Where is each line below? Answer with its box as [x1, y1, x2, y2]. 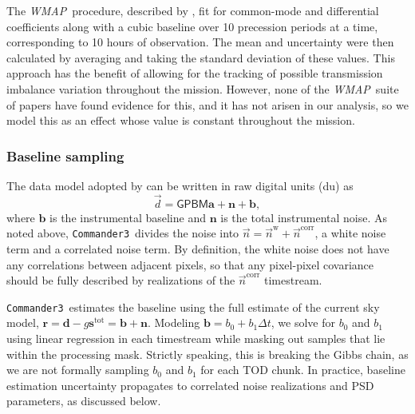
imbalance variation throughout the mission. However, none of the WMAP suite [6, 80, 399, 97]
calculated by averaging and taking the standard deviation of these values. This [6, 49, 395, 66]
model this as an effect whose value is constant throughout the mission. [6, 112, 355, 129]
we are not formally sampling [6, 361, 149, 378]
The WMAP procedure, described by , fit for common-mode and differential [6, 2, 379, 18]
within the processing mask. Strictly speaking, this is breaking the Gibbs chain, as [6, 345, 409, 362]
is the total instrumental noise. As [220, 209, 388, 225]
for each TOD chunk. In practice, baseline [200, 361, 405, 378]
